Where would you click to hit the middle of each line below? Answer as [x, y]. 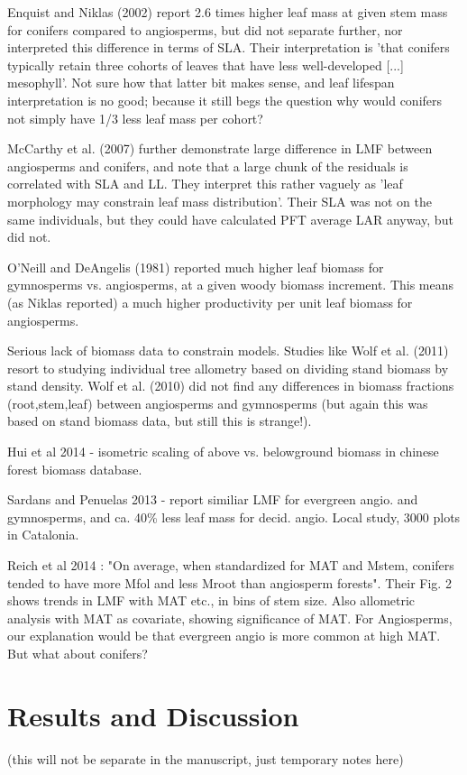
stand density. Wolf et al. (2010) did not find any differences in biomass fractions [231, 386]
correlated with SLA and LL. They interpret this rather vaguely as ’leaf [205, 184]
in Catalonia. [43, 535]
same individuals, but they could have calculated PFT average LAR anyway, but [230, 219]
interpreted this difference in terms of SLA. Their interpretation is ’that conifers [229, 47]
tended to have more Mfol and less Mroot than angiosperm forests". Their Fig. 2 [229, 582]
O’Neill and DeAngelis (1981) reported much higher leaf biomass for [196, 267]
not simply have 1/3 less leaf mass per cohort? [135, 118]
